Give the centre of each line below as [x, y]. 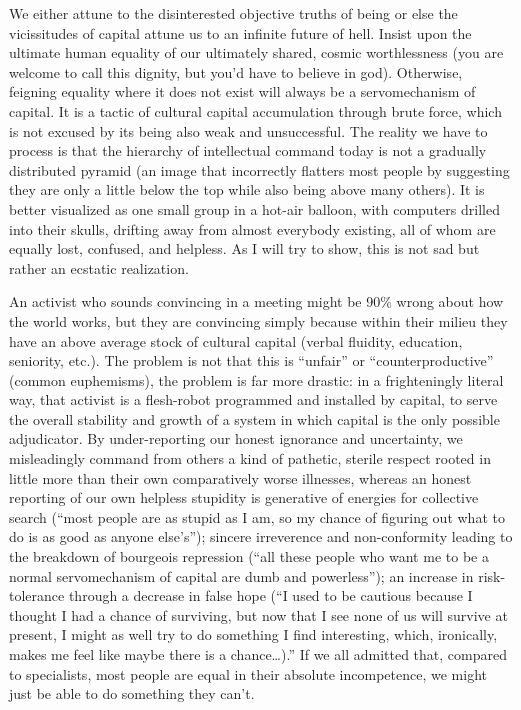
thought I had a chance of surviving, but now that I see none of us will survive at [258, 614]
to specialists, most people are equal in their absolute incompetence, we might [248, 673]
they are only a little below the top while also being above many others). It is [247, 189]
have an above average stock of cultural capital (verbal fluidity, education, [236, 340]
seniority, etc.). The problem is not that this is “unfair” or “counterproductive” [251, 360]
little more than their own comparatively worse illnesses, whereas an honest [240, 477]
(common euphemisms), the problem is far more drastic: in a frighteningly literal [256, 379]
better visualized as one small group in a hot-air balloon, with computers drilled [254, 208]
